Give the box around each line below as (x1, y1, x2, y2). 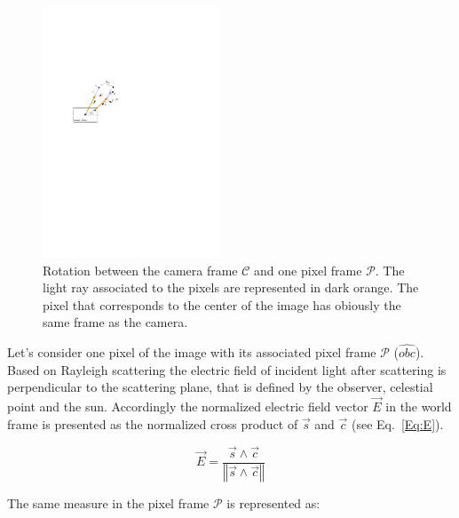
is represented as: (226, 494, 321, 513)
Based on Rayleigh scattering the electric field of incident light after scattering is (7, 360, 447, 379)
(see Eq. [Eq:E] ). (352, 414, 444, 433)
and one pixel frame (254, 260, 362, 279)
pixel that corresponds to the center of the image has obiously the (43, 295, 401, 314)
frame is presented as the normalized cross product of (7, 414, 298, 433)
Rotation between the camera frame (43, 260, 238, 279)
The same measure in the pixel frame (7, 494, 210, 513)
